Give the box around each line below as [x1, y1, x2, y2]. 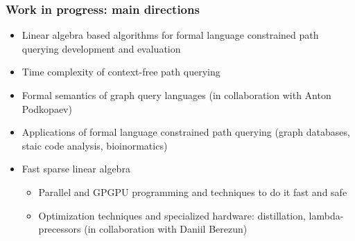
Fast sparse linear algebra [21, 161, 130, 176]
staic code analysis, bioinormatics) [21, 138, 168, 152]
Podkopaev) [21, 101, 72, 116]
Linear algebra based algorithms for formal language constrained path [21, 28, 319, 42]
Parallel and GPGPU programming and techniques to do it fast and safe [38, 184, 347, 199]
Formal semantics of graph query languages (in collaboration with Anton [21, 88, 331, 102]
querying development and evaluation [21, 41, 181, 55]
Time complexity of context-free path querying [21, 64, 220, 79]
